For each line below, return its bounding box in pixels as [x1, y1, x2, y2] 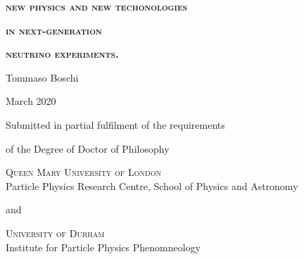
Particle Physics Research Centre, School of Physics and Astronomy [6, 178, 298, 193]
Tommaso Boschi [6, 70, 79, 84]
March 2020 [6, 94, 56, 108]
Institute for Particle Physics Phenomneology [6, 239, 201, 254]
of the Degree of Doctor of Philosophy [6, 141, 170, 156]
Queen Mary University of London [6, 165, 161, 179]
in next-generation [6, 23, 102, 37]
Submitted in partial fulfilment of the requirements [6, 117, 225, 132]
